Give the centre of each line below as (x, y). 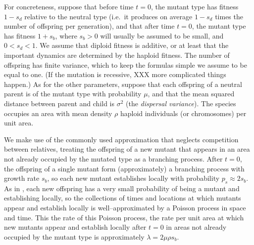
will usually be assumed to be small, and (162, 35)
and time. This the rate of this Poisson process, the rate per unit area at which (124, 217)
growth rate (22, 178)
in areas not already (196, 227)
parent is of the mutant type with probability (73, 94)
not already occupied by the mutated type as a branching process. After (113, 158)
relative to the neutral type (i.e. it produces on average (108, 16)
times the (229, 16)
